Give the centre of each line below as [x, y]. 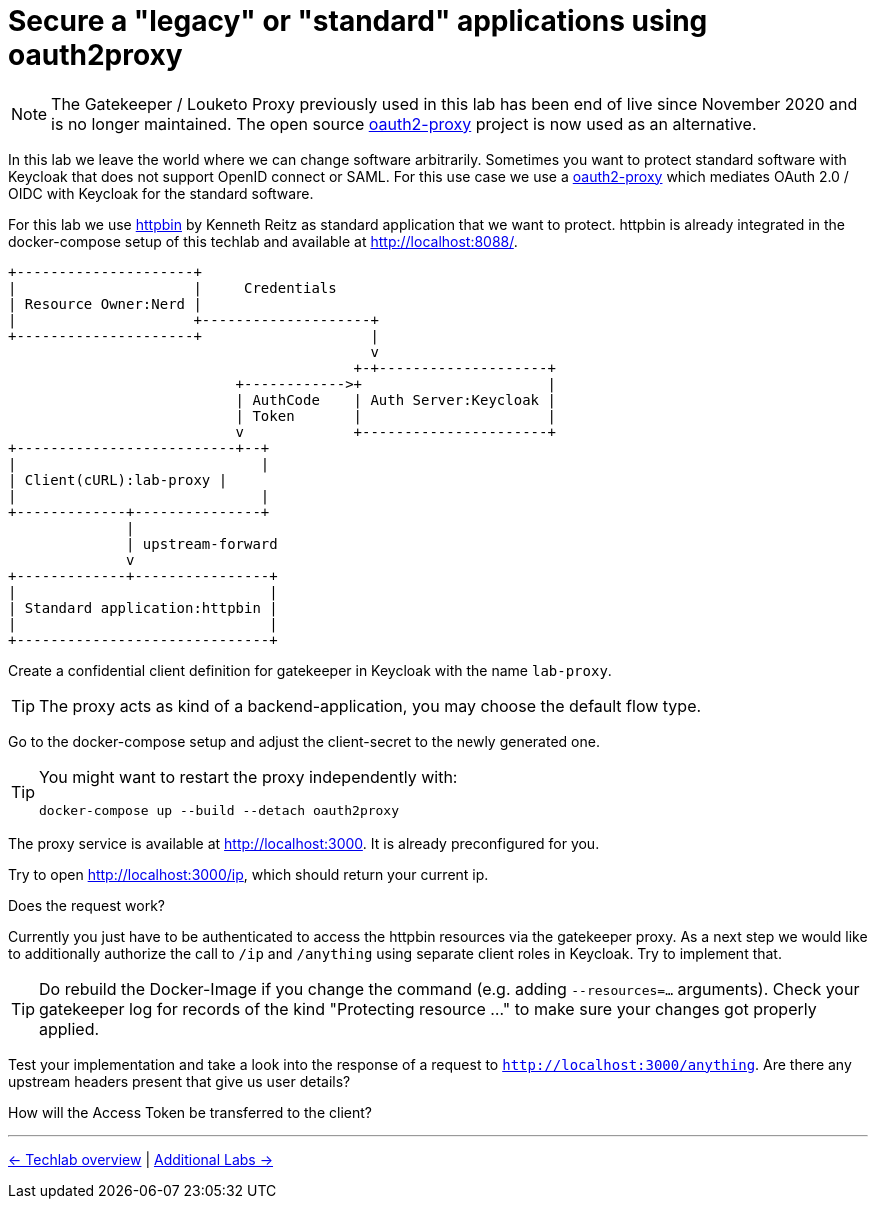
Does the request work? [86, 905]
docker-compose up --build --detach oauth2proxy [219, 810]
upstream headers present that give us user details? [179, 1081]
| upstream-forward [202, 543]
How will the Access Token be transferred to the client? [190, 1112]
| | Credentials [172, 287]
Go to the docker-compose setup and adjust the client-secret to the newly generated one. [304, 741]
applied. [69, 1028]
